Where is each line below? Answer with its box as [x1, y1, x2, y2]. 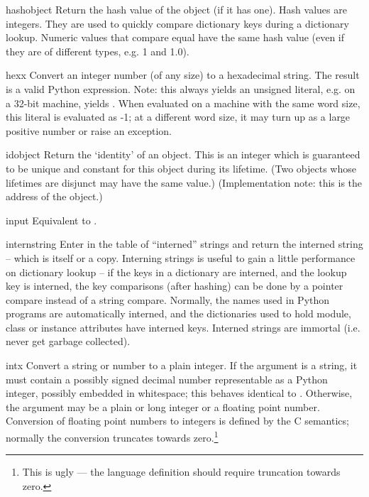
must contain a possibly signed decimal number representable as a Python [6, 371, 328, 386]
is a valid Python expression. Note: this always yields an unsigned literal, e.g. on [6, 81, 356, 96]
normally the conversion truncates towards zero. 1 [6, 428, 219, 444]
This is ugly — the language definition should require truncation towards [22, 464, 341, 479]
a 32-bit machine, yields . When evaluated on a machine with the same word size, [6, 95, 360, 110]
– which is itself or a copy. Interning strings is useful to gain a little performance [6, 250, 356, 265]
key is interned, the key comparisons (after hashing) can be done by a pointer [6, 278, 343, 293]
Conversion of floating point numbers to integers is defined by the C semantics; [6, 413, 349, 428]
